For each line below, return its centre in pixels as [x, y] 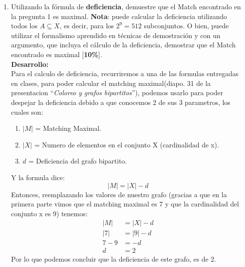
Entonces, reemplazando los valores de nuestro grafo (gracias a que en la [119, 194]
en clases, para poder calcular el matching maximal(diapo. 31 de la [111, 83]
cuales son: [27, 112]
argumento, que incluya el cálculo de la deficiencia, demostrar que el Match [123, 45]
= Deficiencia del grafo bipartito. [78, 161]
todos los [24, 26]
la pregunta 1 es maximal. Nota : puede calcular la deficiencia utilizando [119, 16]
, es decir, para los [87, 26]
